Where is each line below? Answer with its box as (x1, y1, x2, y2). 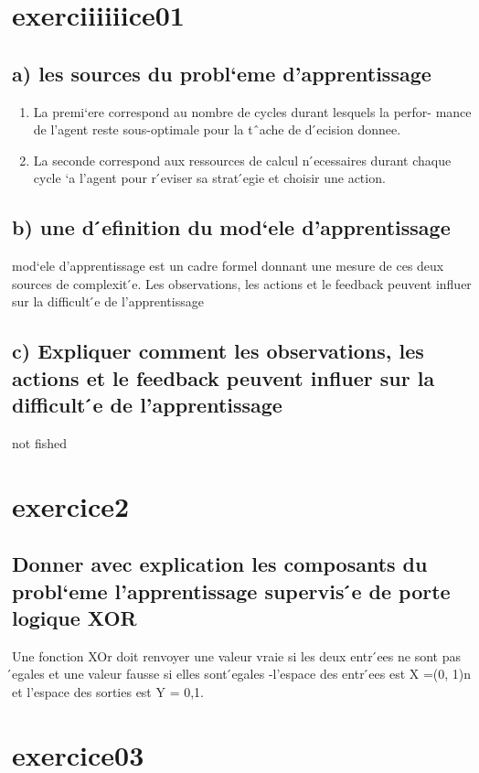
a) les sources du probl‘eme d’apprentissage (12, 59, 431, 87)
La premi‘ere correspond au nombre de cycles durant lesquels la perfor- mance (33, 102, 472, 121)
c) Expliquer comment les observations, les (12, 337, 424, 365)
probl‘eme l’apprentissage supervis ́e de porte (12, 576, 451, 605)
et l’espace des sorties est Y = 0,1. (12, 682, 204, 702)
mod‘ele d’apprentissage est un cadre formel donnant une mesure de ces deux (12, 256, 444, 275)
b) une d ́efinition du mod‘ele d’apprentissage (12, 213, 451, 242)
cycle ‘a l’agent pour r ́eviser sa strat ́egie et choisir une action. (33, 168, 386, 188)
